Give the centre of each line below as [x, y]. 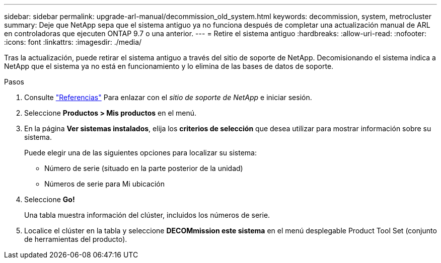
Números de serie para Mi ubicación [105, 184]
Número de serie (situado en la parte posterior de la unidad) [144, 168]
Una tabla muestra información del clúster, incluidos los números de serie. [147, 215]
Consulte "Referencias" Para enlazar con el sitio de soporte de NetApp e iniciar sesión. [168, 97]
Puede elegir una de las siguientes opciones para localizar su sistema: [141, 153]
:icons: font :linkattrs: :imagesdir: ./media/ [73, 42]
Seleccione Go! [50, 199]
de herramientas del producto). [76, 239]
